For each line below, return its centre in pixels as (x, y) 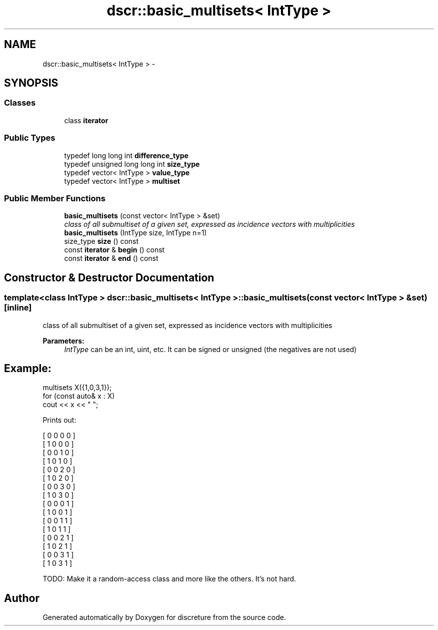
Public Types (30, 138)
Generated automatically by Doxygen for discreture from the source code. (164, 617)
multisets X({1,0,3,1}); (77, 388)
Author (22, 598)
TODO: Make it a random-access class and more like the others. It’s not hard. (169, 579)
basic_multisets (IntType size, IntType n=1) (135, 233)
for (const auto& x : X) (79, 396)
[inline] (18, 308)
